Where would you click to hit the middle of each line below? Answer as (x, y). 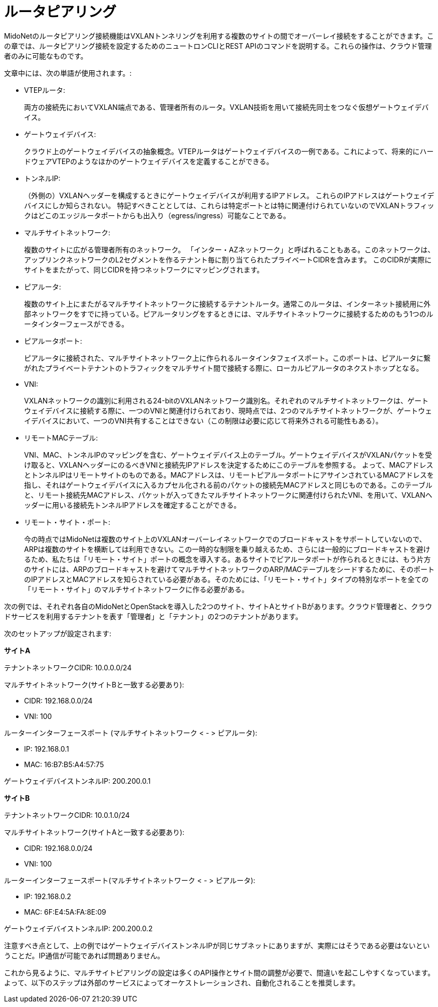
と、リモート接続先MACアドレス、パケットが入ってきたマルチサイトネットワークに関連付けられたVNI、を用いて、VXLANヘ (228, 495)
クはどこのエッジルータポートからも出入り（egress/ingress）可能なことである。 (157, 215)
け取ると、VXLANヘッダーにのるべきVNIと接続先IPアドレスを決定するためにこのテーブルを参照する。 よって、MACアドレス (229, 465)
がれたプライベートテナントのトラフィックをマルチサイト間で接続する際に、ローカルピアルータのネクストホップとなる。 (224, 368)
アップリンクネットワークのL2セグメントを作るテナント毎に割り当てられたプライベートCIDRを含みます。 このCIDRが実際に (228, 259)
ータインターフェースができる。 (76, 324)
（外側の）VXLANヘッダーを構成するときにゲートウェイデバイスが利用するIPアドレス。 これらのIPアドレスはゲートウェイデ (229, 195)
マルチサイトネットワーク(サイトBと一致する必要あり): (94, 684)
